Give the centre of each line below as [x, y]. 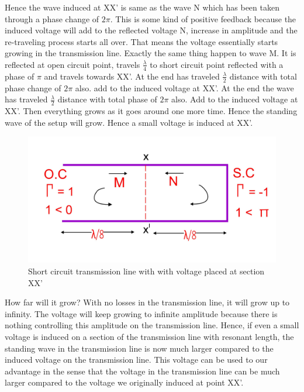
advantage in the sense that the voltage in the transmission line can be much [142, 371]
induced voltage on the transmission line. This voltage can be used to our [136, 360]
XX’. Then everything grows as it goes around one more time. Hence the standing [151, 111]
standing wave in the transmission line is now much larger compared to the [139, 348]
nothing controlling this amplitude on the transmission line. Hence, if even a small [152, 325]
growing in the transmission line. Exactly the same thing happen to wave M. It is [151, 53]
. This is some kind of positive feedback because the [203, 18]
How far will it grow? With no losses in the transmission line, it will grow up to [147, 302]
